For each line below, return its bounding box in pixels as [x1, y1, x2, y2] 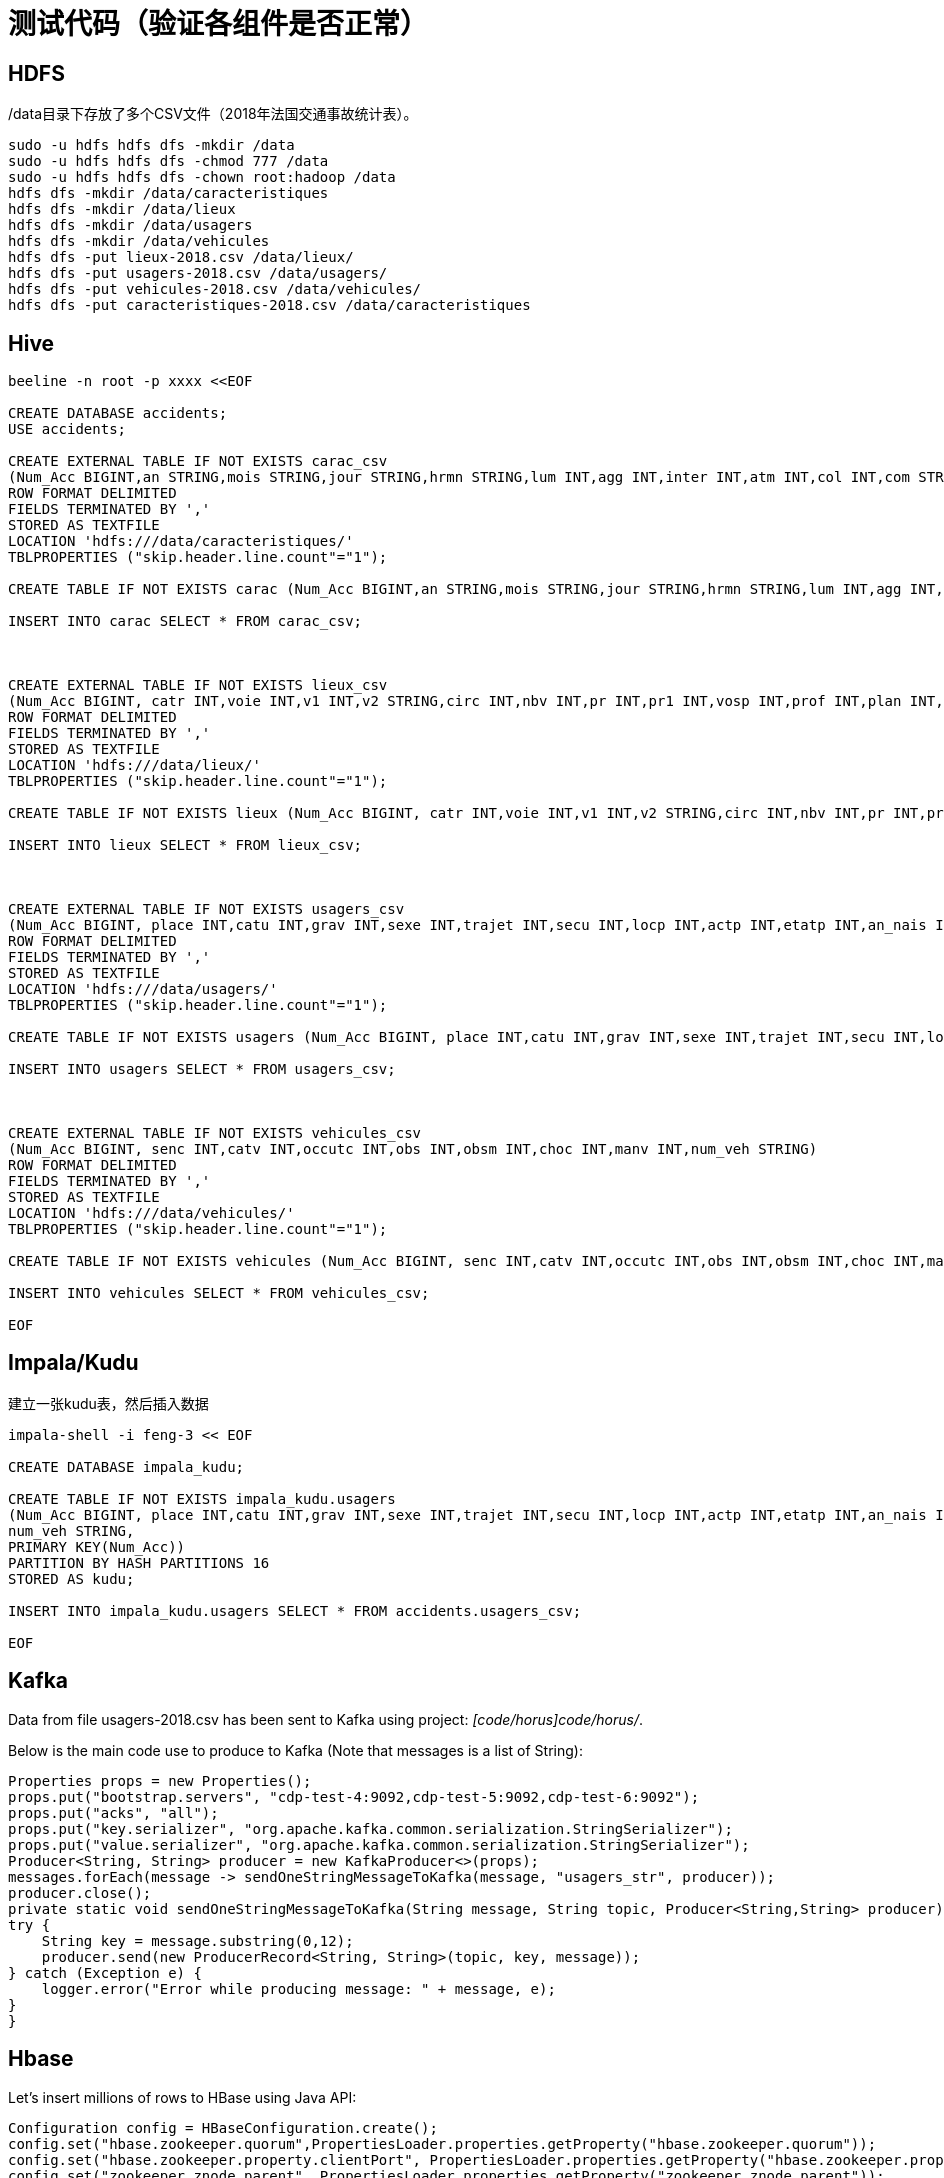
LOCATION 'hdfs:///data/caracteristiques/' [8, 533, 354, 550]
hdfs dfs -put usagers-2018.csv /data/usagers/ [8, 265, 388, 282]
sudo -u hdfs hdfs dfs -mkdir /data [8, 137, 295, 154]
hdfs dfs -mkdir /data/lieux [8, 201, 236, 218]
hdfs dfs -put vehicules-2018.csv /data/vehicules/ [8, 281, 422, 298]
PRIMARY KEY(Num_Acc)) [8, 1538, 186, 1555]
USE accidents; [8, 421, 127, 438]
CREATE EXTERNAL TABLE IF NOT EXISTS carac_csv [8, 453, 388, 470]
